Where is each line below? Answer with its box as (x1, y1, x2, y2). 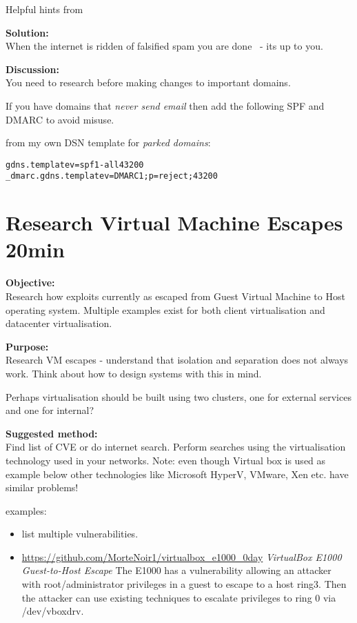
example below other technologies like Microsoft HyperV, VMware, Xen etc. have (6, 466, 349, 481)
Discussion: (6, 61, 59, 76)
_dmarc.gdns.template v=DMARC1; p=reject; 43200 (6, 171, 218, 181)
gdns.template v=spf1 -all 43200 (6, 159, 144, 170)
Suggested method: (6, 426, 98, 440)
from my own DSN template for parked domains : (6, 135, 211, 150)
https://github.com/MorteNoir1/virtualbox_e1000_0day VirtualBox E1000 (21, 549, 342, 564)
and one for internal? (6, 403, 94, 417)
